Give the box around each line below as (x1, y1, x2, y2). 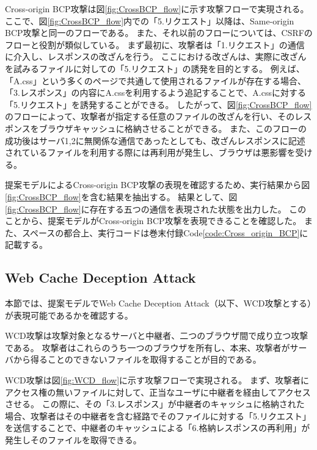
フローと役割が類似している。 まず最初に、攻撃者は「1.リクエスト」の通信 (5, 38, 305, 51)
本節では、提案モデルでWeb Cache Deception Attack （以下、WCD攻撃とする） (5, 297, 312, 310)
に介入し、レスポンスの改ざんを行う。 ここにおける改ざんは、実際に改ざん (5, 50, 307, 63)
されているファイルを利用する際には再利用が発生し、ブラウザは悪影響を (5, 146, 296, 159)
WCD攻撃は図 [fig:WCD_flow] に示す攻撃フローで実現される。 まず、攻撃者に (5, 374, 309, 386)
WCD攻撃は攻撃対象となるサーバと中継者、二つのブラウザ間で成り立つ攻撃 (5, 329, 308, 342)
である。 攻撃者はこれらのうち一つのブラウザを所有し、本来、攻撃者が (5, 341, 290, 354)
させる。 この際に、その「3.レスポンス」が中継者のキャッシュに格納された (5, 397, 305, 410)
